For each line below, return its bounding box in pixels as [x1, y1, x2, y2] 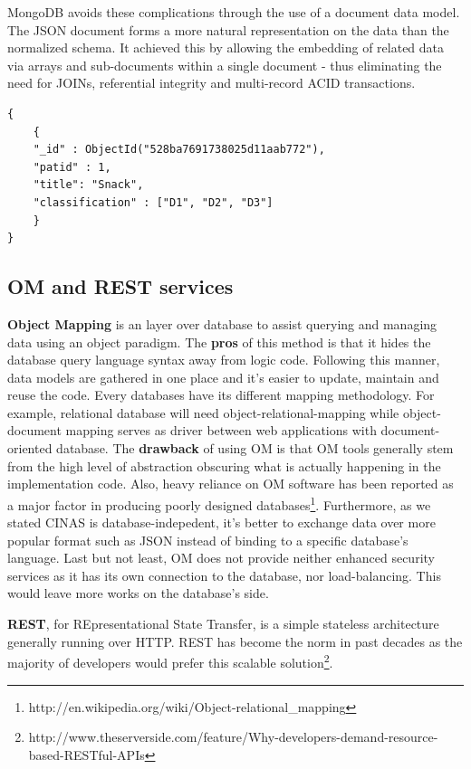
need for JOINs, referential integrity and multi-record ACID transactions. [7, 73, 416, 92]
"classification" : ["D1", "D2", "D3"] [33, 195, 274, 209]
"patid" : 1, [33, 160, 111, 174]
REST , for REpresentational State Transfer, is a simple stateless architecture [7, 614, 439, 633]
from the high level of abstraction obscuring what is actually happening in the [7, 456, 441, 475]
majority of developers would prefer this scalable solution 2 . [7, 650, 333, 671]
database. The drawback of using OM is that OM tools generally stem [56, 439, 454, 458]
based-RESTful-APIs [28, 745, 145, 764]
